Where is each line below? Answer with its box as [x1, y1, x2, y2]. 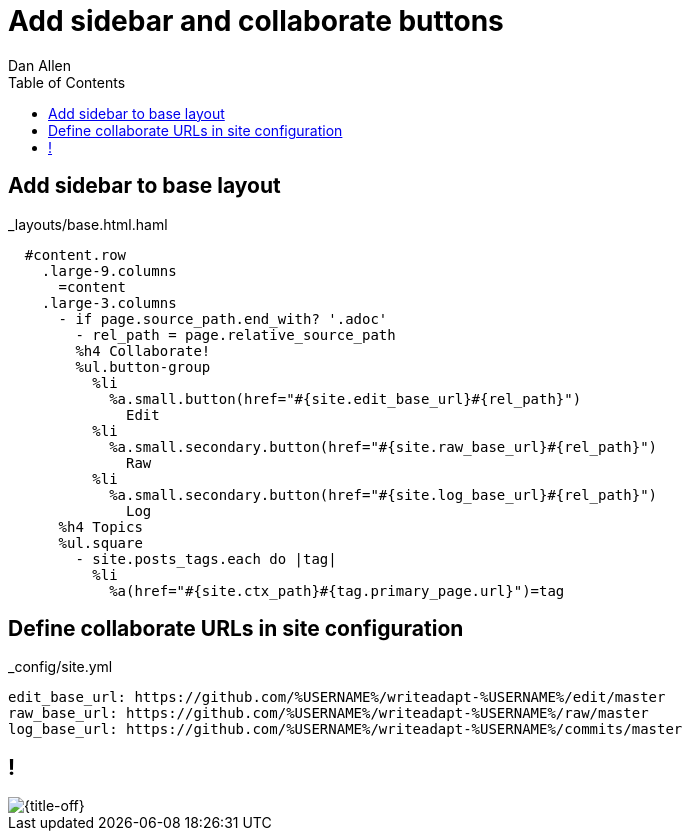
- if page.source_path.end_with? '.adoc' [58, 310, 388, 327]
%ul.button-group [75, 358, 211, 375]
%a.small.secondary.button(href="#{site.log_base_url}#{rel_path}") [109, 486, 658, 503]
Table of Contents [8, 73, 126, 91]
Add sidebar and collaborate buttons [8, 4, 504, 38]
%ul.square [58, 534, 143, 551]
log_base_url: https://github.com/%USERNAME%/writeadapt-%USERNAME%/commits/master [8, 721, 683, 738]
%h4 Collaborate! [75, 342, 211, 359]
